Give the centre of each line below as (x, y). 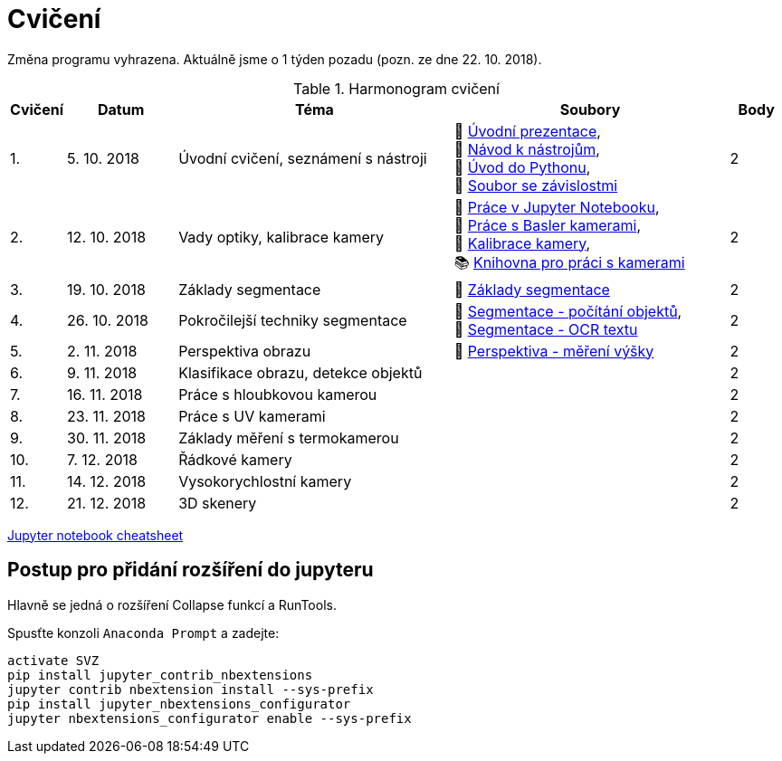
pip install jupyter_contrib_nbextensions (160, 675)
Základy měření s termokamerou (289, 438)
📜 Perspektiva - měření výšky (554, 351)
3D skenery (218, 503)
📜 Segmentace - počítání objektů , (568, 311)
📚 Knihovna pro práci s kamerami (569, 262)
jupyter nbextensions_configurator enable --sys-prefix (210, 718)
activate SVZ (53, 660)
